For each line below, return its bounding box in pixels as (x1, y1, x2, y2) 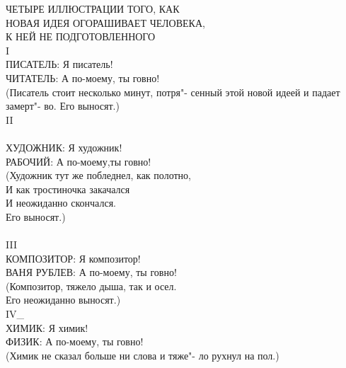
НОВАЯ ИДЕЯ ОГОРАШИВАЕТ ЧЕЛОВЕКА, (6, 15, 205, 30)
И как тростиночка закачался (6, 181, 130, 196)
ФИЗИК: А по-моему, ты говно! (6, 334, 144, 349)
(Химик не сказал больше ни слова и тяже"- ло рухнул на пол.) (6, 347, 279, 362)
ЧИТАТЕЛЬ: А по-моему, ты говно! (6, 70, 160, 85)
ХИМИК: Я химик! (6, 320, 88, 335)
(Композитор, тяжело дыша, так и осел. (6, 278, 177, 293)
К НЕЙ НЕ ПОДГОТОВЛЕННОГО (6, 29, 156, 44)
